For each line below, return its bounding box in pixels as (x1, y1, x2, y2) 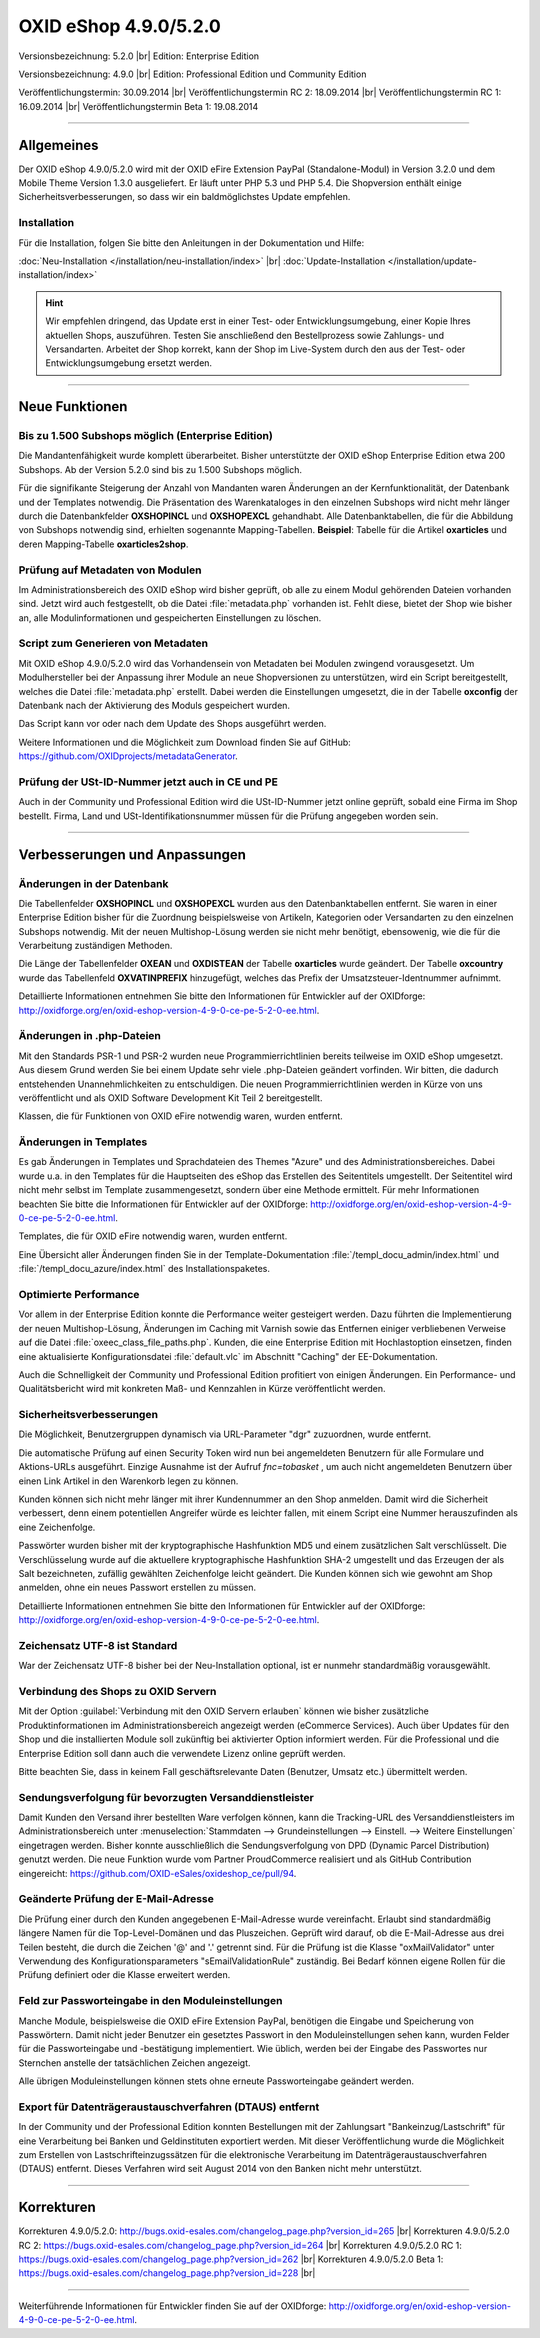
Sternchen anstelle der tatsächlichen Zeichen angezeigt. (18, 2056, 251, 2069)
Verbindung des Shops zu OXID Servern (18, 1685, 217, 1699)
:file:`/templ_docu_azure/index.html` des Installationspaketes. (18, 1263, 270, 1275)
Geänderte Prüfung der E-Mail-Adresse (18, 1892, 215, 1906)
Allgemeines (18, 136, 99, 154)
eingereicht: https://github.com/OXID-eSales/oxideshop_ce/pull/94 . (18, 1867, 297, 1879)
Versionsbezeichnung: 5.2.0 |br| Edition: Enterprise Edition (18, 50, 260, 62)
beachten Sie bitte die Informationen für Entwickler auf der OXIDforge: (18, 1198, 309, 1210)
